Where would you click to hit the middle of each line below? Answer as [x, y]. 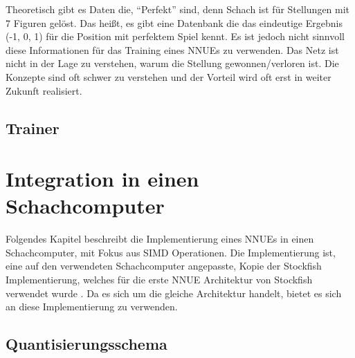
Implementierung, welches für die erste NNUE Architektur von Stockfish [159, 280]
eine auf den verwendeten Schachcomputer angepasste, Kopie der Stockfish [164, 266]
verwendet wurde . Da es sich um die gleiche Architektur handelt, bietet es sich [174, 293]
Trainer [33, 128]
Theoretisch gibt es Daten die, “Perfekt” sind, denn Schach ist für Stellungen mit [178, 9]
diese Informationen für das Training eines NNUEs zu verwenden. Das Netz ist [172, 49]
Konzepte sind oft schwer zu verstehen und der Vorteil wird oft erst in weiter [169, 76]
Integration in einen [102, 179]
